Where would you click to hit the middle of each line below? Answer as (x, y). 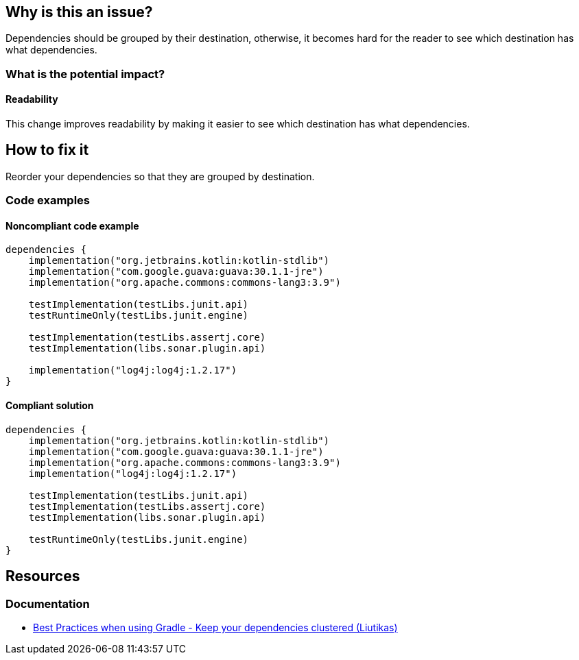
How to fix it (47, 150)
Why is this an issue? (79, 12)
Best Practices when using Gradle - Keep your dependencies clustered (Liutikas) (215, 627)
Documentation (48, 603)
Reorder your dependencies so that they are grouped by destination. (160, 176)
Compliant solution (50, 406)
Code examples (48, 200)
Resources (43, 576)
